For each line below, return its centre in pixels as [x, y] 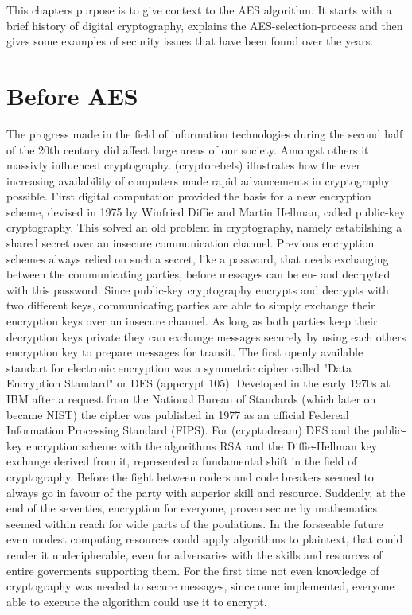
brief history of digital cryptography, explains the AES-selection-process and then [205, 25]
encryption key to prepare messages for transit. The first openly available [185, 352]
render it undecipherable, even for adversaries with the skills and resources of [194, 554]
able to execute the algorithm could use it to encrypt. [137, 601]
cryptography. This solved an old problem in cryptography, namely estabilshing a [204, 227]
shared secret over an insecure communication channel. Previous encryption [190, 243]
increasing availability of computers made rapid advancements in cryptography [198, 180]
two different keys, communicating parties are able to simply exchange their [191, 305]
